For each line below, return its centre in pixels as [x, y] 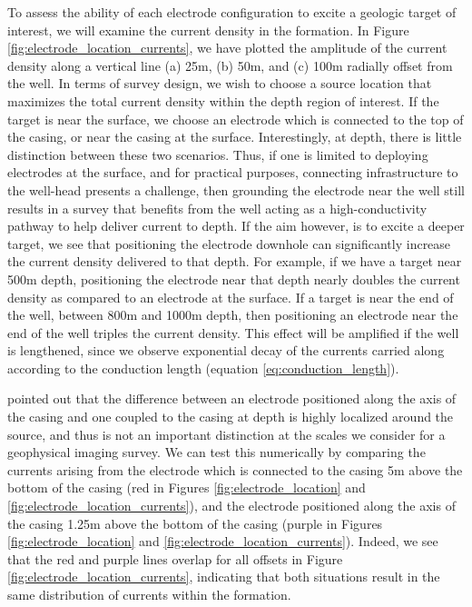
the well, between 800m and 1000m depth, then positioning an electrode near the [233, 315]
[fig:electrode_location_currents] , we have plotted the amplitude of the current [227, 48]
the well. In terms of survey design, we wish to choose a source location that [220, 83]
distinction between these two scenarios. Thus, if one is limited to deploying [218, 154]
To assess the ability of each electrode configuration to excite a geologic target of [232, 12]
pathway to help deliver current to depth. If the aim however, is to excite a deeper [236, 226]
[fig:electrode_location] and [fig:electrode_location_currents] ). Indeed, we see [223, 541]
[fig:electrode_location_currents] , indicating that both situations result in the [224, 577]
